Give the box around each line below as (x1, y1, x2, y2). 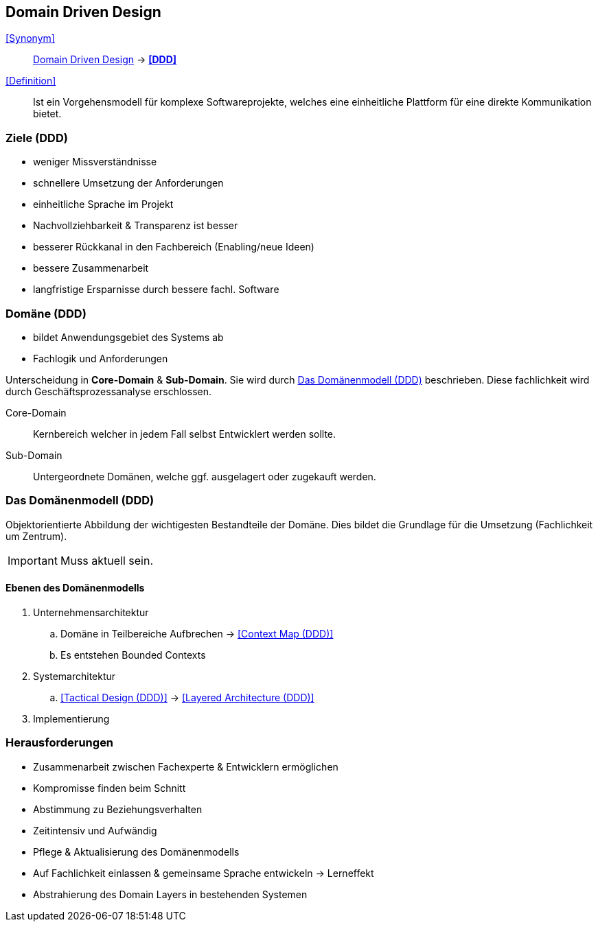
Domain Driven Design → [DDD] (33, 54, 177, 66)
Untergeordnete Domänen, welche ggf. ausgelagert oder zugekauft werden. (33, 470, 376, 482)
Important (8, 553, 58, 567)
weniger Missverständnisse (33, 156, 157, 168)
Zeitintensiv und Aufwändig (33, 824, 157, 836)
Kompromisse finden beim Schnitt (33, 782, 186, 794)
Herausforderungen (5, 736, 114, 750)
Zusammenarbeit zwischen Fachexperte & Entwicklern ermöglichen (33, 760, 338, 773)
